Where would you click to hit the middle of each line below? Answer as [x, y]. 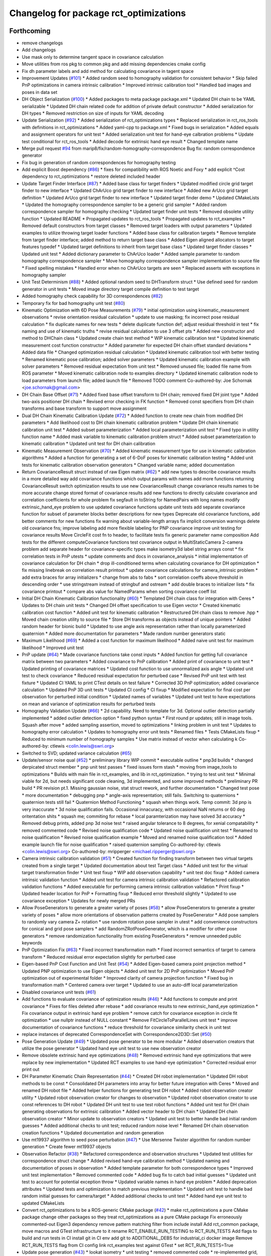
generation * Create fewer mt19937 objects [66, 1147]
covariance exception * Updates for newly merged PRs [79, 901]
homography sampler [44, 275]
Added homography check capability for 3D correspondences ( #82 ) [92, 296]
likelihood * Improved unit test [53, 648]
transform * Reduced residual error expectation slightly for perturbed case [99, 957]
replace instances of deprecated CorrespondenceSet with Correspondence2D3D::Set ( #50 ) [117, 1034]
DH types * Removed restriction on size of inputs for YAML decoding [93, 113]
